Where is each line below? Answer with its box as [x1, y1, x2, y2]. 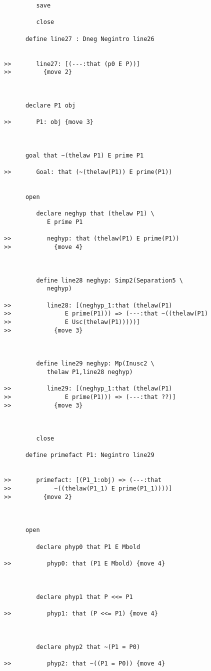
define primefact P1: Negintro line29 [25, 451, 154, 459]
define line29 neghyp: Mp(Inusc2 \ [36, 360, 154, 367]
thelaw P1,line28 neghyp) [46, 368, 133, 375]
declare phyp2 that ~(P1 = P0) [36, 643, 140, 650]
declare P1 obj [25, 101, 76, 109]
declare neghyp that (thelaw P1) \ [36, 210, 154, 217]
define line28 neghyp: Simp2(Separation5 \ [36, 276, 183, 284]
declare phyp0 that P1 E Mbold [36, 543, 140, 550]
